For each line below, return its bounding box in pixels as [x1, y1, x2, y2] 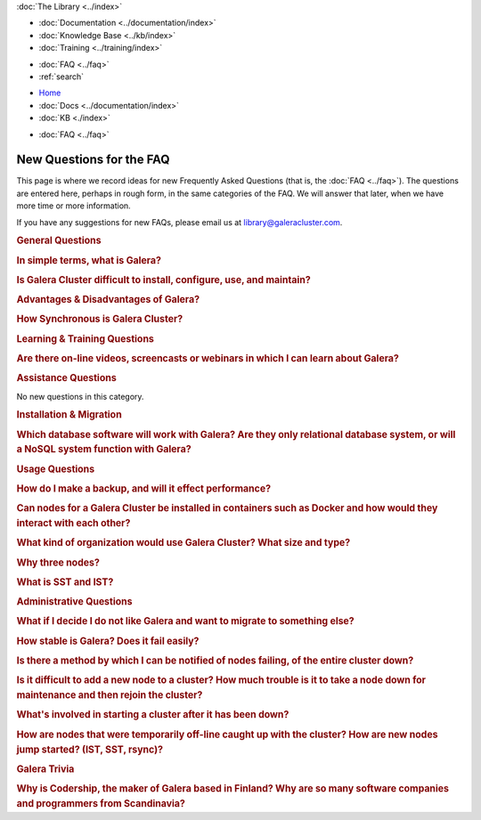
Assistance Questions [16, 372, 118, 385]
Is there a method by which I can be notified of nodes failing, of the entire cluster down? [16, 654, 414, 667]
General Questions [16, 234, 102, 247]
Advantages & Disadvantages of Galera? [16, 294, 200, 306]
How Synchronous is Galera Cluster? [16, 313, 183, 325]
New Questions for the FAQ [16, 152, 170, 167]
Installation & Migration [16, 409, 122, 421]
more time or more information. [16, 200, 131, 211]
